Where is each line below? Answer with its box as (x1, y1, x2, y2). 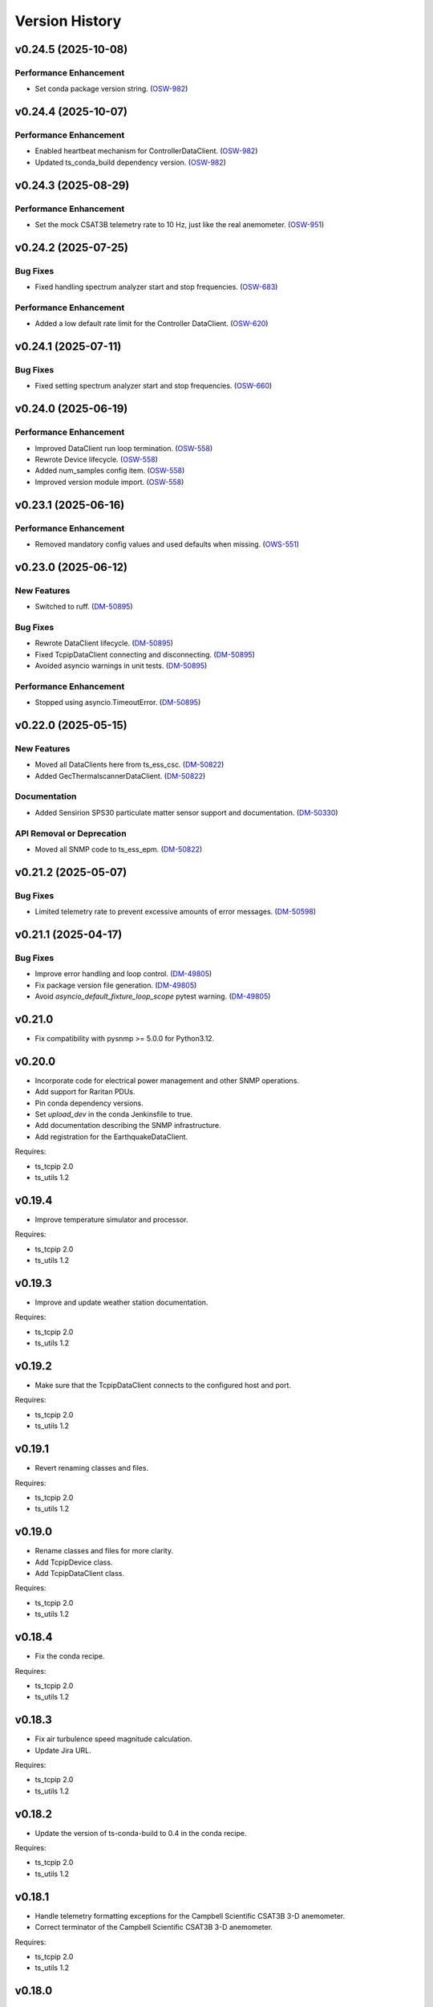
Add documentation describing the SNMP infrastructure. (34, 1121, 222, 1130)
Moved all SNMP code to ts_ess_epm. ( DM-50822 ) (34, 845, 203, 854)
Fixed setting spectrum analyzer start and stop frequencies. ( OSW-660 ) (34, 381, 273, 391)
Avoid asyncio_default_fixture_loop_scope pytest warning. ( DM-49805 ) (34, 991, 271, 1001)
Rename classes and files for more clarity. (34, 1546, 174, 1556)
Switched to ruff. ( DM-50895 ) (34, 602, 133, 612)
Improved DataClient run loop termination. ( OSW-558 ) (34, 443, 213, 453)
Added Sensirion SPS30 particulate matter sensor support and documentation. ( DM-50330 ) (34, 808, 338, 817)
